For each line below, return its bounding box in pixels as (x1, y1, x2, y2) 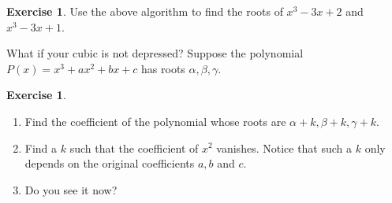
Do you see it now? (24, 181, 118, 197)
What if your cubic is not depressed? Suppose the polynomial (6, 45, 304, 61)
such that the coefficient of (69, 139, 199, 156)
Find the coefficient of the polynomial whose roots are (24, 113, 286, 129)
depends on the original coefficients (24, 155, 195, 172)
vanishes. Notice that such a (216, 139, 353, 156)
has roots (141, 60, 185, 76)
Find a (24, 139, 58, 156)
